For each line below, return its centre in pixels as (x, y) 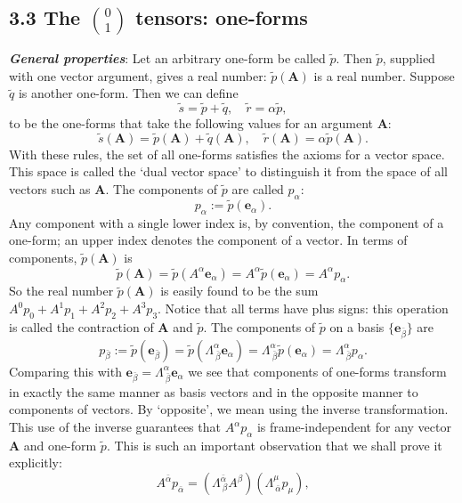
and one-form (60, 445)
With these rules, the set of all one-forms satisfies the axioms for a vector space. (227, 154)
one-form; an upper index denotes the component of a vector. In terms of (208, 240)
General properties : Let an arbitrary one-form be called (167, 58)
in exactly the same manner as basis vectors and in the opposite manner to (214, 391)
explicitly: (36, 462)
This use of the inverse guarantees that (115, 427)
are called (258, 189)
